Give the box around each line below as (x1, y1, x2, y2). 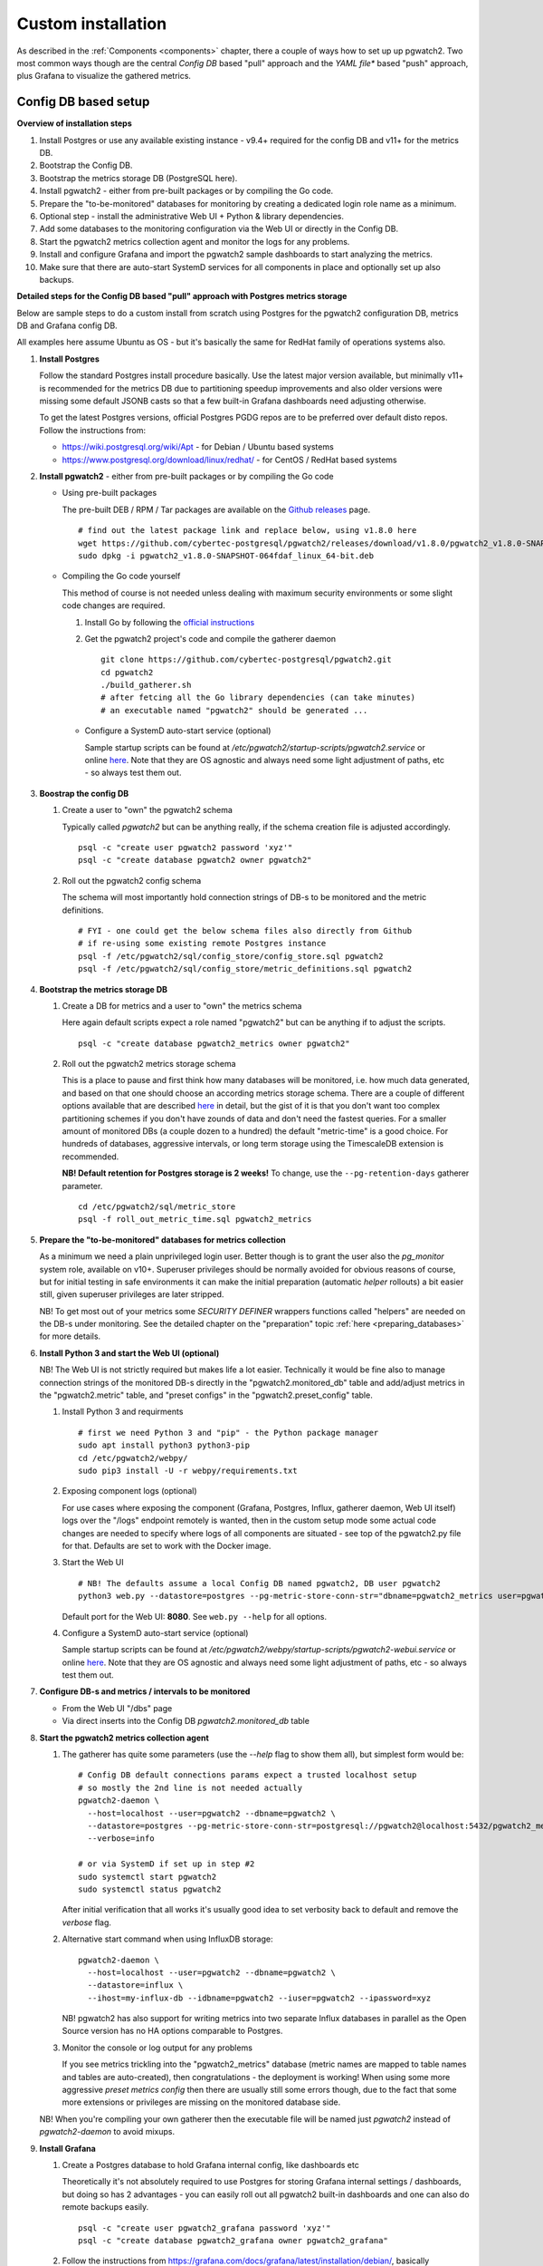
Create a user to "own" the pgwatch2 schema (62, 805, 233, 816)
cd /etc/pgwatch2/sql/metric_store (78, 1201, 236, 1212)
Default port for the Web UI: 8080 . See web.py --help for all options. (62, 1611, 328, 1622)
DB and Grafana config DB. (16, 320, 118, 331)
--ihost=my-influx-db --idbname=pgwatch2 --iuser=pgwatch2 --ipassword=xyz (87, 1992, 432, 2003)
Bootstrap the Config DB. (39, 160, 133, 171)
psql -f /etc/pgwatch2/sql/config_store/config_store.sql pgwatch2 (78, 951, 384, 961)
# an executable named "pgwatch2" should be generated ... (100, 705, 368, 715)
